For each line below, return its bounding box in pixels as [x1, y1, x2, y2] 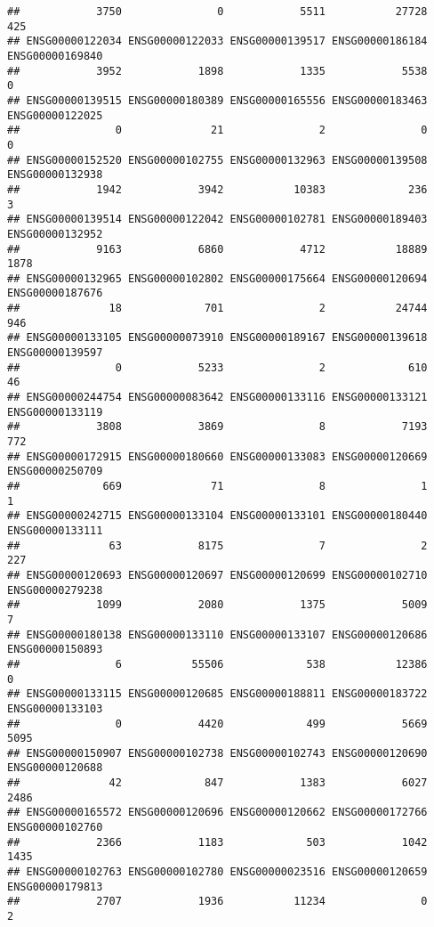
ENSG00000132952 [7, 227, 103, 240]
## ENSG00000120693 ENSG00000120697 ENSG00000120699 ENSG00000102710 [7, 568, 428, 581]
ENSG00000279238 [7, 583, 103, 597]
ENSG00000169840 [7, 49, 103, 62]
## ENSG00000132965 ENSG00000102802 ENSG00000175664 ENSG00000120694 [7, 272, 428, 285]
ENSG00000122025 [7, 109, 103, 122]
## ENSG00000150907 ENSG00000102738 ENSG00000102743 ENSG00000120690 [7, 746, 428, 760]
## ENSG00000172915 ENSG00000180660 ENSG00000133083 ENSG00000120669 [7, 450, 428, 463]
